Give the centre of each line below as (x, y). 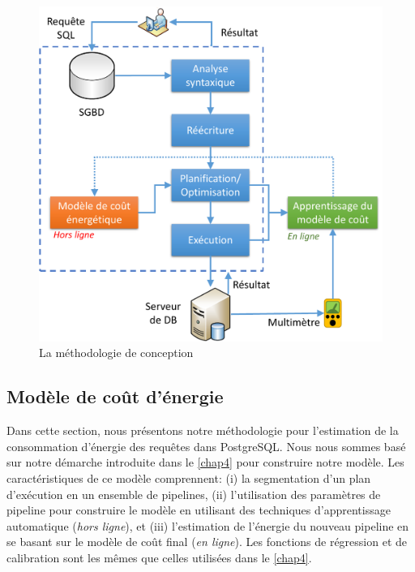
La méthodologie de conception (116, 353)
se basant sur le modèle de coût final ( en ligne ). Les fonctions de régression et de (207, 542)
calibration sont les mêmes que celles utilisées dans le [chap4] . (159, 557)
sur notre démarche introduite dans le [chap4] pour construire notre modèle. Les (205, 462)
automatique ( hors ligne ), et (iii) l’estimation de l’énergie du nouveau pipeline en (208, 525)
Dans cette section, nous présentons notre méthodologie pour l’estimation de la (203, 430)
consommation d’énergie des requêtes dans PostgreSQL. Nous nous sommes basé (206, 446)
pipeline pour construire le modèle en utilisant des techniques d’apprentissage (199, 510)
